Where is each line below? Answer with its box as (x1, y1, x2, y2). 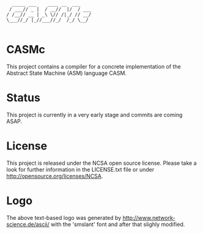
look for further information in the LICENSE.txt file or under (6, 165, 155, 173)
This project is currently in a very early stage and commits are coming (6, 111, 183, 118)
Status (6, 91, 41, 105)
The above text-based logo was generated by (6, 214, 122, 221)
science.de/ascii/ (6, 221, 50, 228)
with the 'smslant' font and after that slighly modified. (51, 221, 185, 228)
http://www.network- (122, 214, 175, 221)
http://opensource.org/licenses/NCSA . (6, 172, 103, 179)
